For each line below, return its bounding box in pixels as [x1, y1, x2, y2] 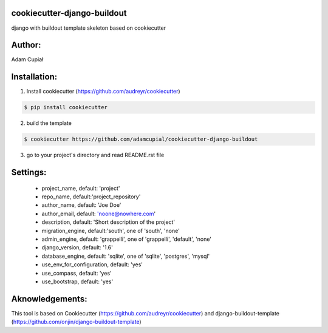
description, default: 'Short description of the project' [41, 218, 176, 226]
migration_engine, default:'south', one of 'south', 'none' [41, 227, 180, 234]
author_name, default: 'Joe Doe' [41, 201, 121, 209]
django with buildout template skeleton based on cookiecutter [11, 24, 166, 32]
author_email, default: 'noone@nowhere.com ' [41, 210, 156, 217]
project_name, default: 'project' [41, 184, 121, 192]
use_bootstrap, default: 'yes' [41, 278, 114, 285]
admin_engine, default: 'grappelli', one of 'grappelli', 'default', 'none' [41, 235, 212, 243]
